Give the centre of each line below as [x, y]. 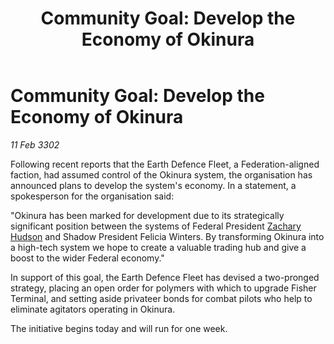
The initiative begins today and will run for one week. [119, 328]
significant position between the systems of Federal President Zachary [156, 226]
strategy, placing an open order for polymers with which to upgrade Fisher [163, 288]
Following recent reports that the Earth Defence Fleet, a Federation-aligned [165, 164]
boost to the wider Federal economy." [87, 258]
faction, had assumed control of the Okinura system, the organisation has [161, 174]
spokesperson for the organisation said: [92, 196]
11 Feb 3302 [35, 144]
